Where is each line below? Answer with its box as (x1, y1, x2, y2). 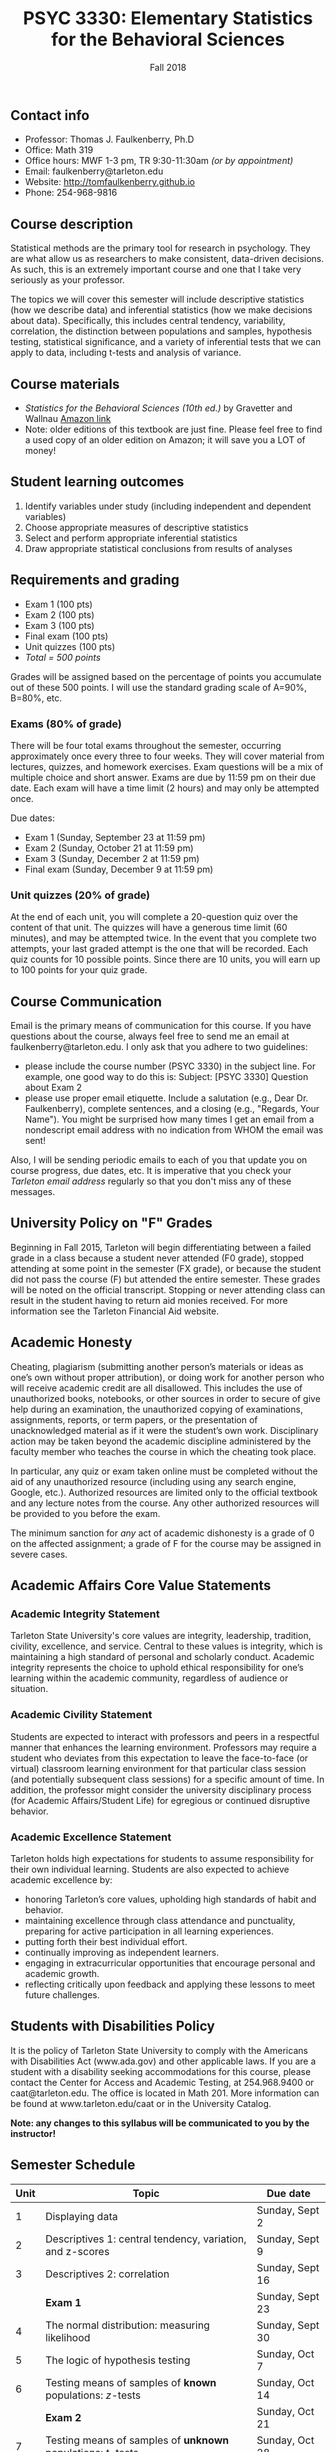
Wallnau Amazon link (24, 412, 112, 424)
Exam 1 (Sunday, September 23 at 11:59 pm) (24, 831, 206, 843)
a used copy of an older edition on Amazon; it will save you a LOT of (24, 433, 306, 446)
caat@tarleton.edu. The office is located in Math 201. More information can (10, 2087, 320, 2099)
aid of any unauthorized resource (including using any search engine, (10, 1475, 297, 1487)
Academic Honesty (10, 1334, 133, 1351)
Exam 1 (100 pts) (24, 598, 93, 610)
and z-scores (44, 2244, 110, 2258)
